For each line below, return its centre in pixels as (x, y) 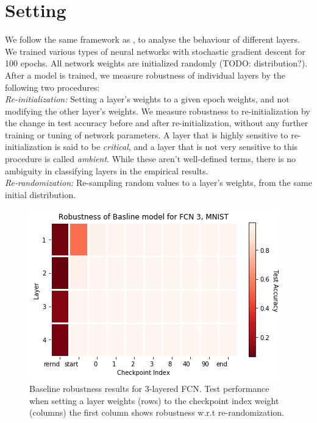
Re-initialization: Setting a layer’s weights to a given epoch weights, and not (147, 99)
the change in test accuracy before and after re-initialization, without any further (157, 123)
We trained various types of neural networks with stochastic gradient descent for (155, 51)
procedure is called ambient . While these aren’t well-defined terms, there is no (150, 159)
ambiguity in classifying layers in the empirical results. (107, 170)
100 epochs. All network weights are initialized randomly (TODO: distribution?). (156, 63)
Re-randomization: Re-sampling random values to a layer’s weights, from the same (158, 183)
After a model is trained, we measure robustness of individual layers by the (145, 75)
